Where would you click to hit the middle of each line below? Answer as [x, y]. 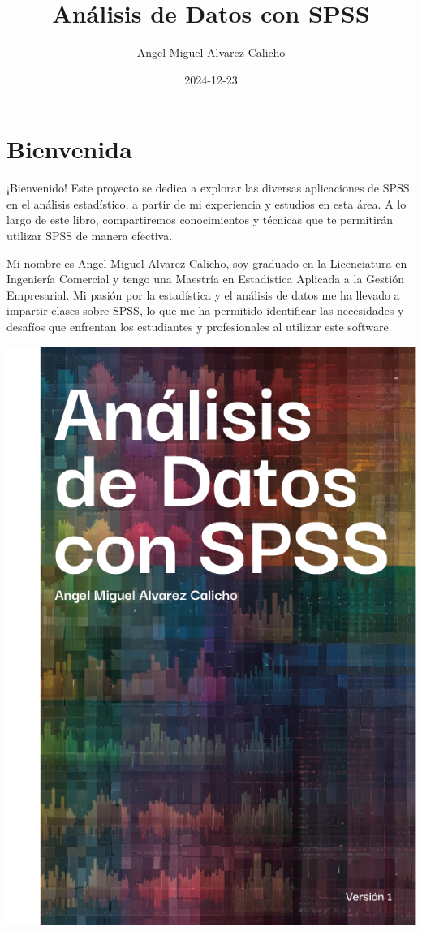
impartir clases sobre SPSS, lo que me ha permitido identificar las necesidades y [205, 310]
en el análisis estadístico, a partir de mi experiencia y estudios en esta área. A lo [207, 203]
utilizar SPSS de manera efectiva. [90, 236]
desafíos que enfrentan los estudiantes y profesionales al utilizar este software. [199, 326]
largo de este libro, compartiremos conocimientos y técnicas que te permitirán [200, 220]
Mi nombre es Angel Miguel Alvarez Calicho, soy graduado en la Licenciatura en [207, 263]
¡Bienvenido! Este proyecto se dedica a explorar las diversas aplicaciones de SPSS [208, 188]
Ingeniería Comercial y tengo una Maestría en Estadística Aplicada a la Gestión [205, 279]
